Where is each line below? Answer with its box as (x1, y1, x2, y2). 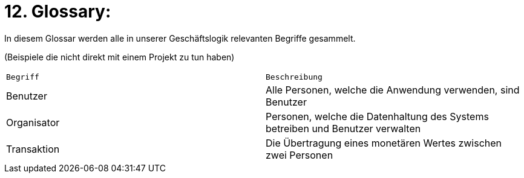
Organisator (6, 116, 60, 129)
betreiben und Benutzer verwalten (266, 122, 421, 135)
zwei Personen (266, 148, 333, 161)
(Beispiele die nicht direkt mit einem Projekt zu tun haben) (4, 51, 235, 62)
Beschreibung (266, 72, 323, 81)
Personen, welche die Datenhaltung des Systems (266, 110, 489, 122)
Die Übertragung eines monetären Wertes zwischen (266, 136, 502, 149)
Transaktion (6, 142, 60, 155)
